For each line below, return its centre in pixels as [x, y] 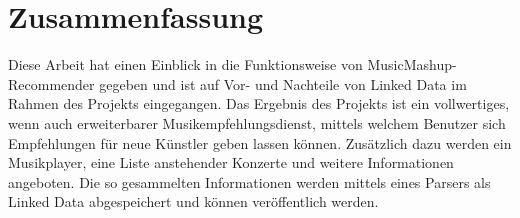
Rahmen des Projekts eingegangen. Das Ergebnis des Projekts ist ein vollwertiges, [259, 103]
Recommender [51, 83]
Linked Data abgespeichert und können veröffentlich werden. [193, 201]
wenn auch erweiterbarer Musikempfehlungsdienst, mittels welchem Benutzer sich [257, 122]
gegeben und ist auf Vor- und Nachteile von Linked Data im [283, 83]
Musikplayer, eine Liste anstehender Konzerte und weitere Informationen [231, 162]
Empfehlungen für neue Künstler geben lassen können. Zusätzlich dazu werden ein [260, 142]
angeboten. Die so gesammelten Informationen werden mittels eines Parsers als [249, 181]
